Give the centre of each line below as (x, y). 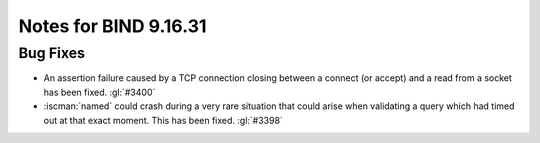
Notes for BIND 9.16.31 (112, 26)
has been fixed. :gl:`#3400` (99, 92)
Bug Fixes (51, 53)
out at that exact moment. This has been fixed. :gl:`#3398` (163, 120)
